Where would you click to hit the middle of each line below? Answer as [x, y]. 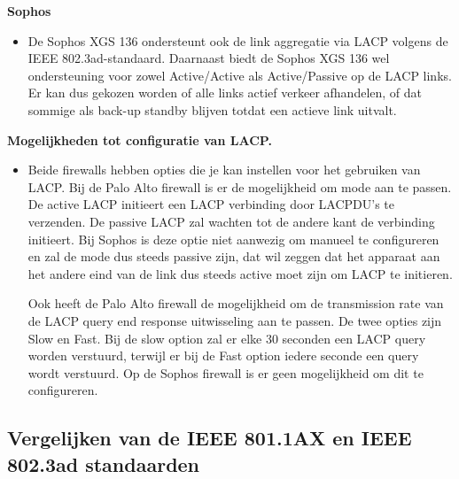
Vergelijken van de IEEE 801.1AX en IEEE [210, 438]
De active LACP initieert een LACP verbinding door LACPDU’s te [211, 204]
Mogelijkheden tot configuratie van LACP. [140, 139]
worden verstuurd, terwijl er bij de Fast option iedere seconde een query [223, 355]
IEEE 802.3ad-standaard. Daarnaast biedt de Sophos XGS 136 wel [209, 58]
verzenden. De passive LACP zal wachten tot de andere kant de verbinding [231, 221]
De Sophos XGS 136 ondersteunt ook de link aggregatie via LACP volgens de [238, 40]
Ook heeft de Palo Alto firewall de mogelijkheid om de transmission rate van [236, 303]
